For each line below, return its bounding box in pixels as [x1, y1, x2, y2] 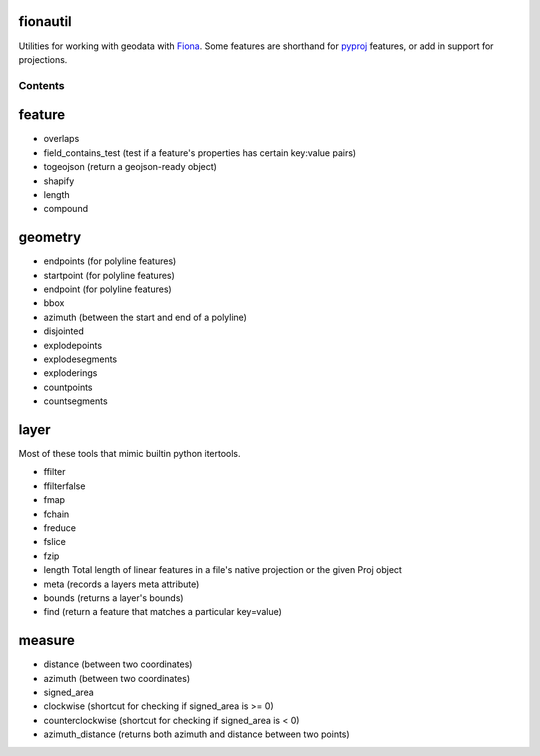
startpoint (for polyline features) [43, 269, 175, 281]
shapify [43, 175, 75, 187]
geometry [18, 229, 82, 246]
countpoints [43, 381, 93, 393]
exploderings [43, 367, 98, 379]
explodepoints [43, 339, 103, 351]
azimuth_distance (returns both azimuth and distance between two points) [43, 728, 350, 740]
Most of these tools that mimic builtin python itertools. [18, 448, 241, 460]
